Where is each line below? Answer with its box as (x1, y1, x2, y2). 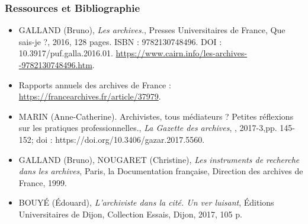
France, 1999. (18, 176, 67, 188)
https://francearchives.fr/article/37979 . (18, 90, 161, 103)
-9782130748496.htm (18, 59, 92, 71)
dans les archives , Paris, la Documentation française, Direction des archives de (18, 165, 303, 177)
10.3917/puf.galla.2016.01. (18, 47, 113, 59)
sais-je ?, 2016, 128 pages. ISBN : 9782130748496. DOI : (18, 35, 222, 47)
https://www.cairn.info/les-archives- (115, 47, 248, 59)
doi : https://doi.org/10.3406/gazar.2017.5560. (36, 133, 205, 145)
